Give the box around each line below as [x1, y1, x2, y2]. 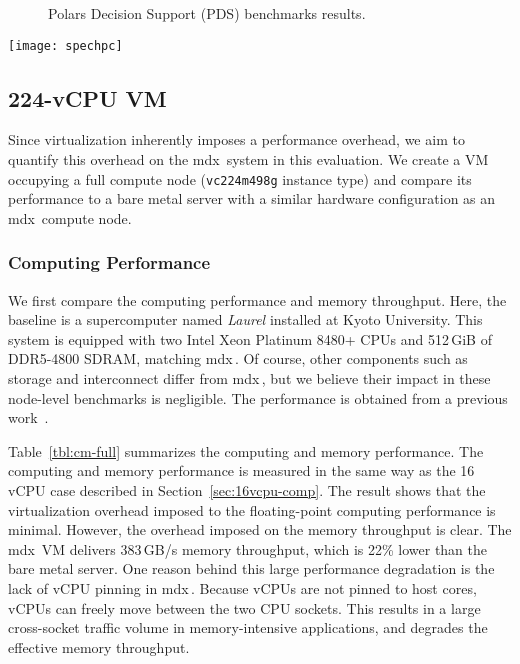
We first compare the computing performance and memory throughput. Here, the [8, 289, 507, 310]
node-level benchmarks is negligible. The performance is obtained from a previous [8, 387, 508, 408]
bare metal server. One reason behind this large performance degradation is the [8, 558, 495, 579]
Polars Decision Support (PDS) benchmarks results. [48, 3, 366, 23]
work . [8, 407, 49, 428]
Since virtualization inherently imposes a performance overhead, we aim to [8, 129, 465, 150]
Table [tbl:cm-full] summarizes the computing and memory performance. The [8, 440, 484, 461]
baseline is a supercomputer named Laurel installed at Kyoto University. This [8, 309, 483, 330]
